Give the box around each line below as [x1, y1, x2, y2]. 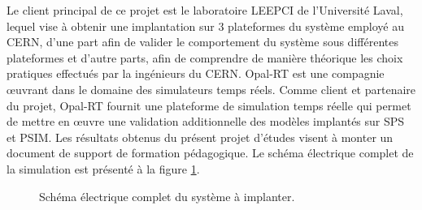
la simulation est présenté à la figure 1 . [7, 160, 200, 177]
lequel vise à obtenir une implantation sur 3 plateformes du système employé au [7, 17, 404, 34]
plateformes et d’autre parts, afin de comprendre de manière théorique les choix [7, 49, 403, 66]
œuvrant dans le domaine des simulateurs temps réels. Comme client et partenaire [7, 80, 416, 97]
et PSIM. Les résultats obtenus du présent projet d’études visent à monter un [7, 128, 394, 145]
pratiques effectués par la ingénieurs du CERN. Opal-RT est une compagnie [7, 65, 385, 82]
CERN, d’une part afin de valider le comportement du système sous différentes [7, 33, 398, 50]
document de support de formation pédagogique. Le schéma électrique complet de [7, 144, 414, 161]
